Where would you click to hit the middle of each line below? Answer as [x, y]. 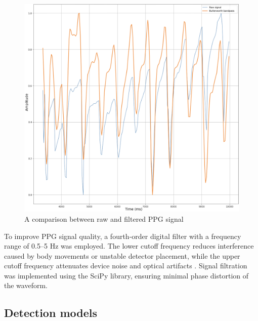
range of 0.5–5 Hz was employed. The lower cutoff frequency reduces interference [129, 246]
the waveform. [26, 285]
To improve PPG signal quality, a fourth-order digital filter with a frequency [123, 236]
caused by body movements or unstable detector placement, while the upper [122, 255]
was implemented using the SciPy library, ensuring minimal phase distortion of [126, 275]
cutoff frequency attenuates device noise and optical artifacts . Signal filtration [126, 266]
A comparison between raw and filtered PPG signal [104, 218]
